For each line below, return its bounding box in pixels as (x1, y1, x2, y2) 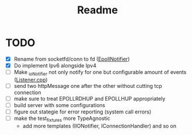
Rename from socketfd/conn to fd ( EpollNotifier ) (13, 55, 130, 62)
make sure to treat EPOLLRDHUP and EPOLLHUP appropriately (13, 95, 166, 102)
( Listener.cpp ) (13, 76, 48, 83)
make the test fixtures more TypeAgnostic (13, 115, 110, 123)
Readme (77, 3, 118, 17)
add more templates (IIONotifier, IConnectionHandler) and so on (22, 122, 177, 129)
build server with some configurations (13, 101, 106, 108)
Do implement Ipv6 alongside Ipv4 (13, 62, 97, 69)
